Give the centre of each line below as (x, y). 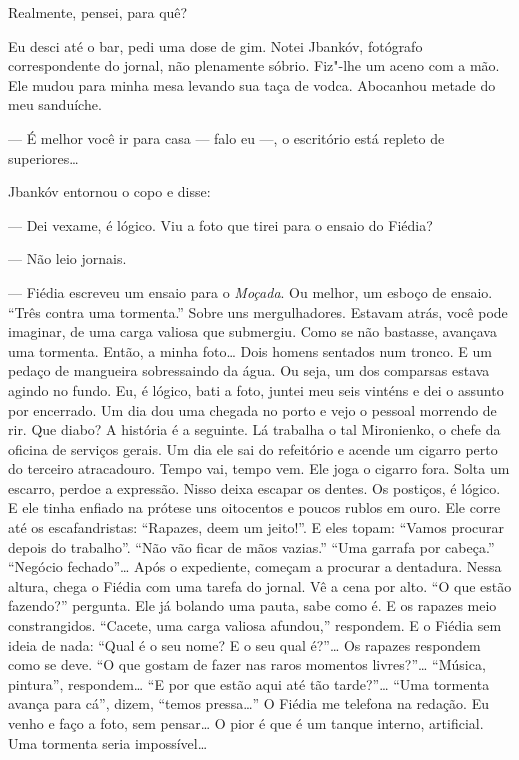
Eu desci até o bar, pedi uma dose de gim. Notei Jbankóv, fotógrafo (215, 45)
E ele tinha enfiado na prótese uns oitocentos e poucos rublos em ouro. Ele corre (254, 507)
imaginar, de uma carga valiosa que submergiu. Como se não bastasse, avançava (252, 331)
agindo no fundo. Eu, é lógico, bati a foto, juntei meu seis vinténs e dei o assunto (256, 389)
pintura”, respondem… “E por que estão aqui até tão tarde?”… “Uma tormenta (249, 683)
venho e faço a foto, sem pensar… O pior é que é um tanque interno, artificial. (246, 723)
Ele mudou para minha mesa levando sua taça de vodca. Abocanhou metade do (252, 84)
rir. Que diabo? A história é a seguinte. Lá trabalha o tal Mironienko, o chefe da (254, 429)
